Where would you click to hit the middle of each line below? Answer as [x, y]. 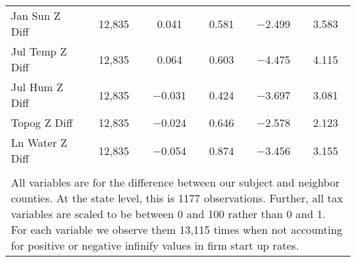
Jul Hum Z [37, 87]
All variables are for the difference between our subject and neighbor [176, 182]
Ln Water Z [39, 142]
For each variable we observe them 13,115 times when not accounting [177, 229]
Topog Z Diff [42, 122]
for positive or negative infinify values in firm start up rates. [155, 245]
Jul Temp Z [39, 51]
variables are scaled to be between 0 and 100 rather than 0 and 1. [168, 214]
